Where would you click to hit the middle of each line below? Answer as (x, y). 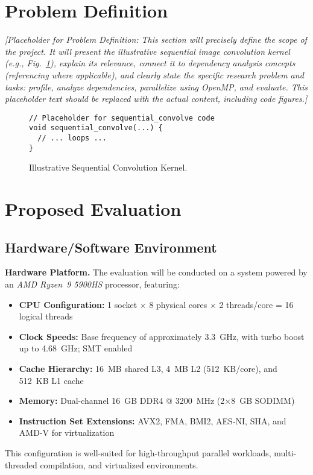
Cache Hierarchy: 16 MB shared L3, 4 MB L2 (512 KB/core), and (148, 369)
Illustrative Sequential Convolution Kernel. (108, 167)
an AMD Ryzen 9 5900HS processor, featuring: (92, 284)
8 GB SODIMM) (263, 401)
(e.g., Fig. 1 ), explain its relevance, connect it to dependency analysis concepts (150, 63)
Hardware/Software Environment (111, 247)
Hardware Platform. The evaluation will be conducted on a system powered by (156, 272)
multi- (285, 453)
